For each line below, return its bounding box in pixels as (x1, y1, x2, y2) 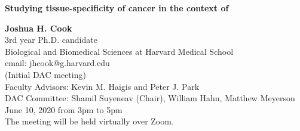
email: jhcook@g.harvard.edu (5, 57, 110, 69)
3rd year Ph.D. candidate (5, 33, 97, 46)
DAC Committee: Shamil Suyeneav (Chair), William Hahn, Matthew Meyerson (5, 92, 295, 104)
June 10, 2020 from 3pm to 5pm (5, 103, 123, 116)
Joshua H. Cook (5, 21, 72, 34)
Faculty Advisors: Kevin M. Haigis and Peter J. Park (5, 80, 200, 92)
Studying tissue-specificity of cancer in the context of (5, 2, 229, 14)
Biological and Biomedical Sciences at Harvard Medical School (5, 45, 234, 57)
